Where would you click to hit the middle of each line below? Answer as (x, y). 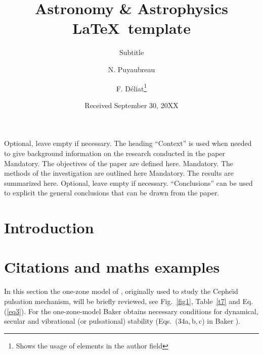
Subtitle (131, 52)
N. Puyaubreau (131, 69)
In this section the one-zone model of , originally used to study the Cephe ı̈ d (121, 291)
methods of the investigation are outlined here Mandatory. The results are (119, 173)
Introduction (49, 227)
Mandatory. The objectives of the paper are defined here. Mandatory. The (119, 163)
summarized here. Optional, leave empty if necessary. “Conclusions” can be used (128, 183)
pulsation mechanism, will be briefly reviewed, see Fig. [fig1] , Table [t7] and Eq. (129, 301)
